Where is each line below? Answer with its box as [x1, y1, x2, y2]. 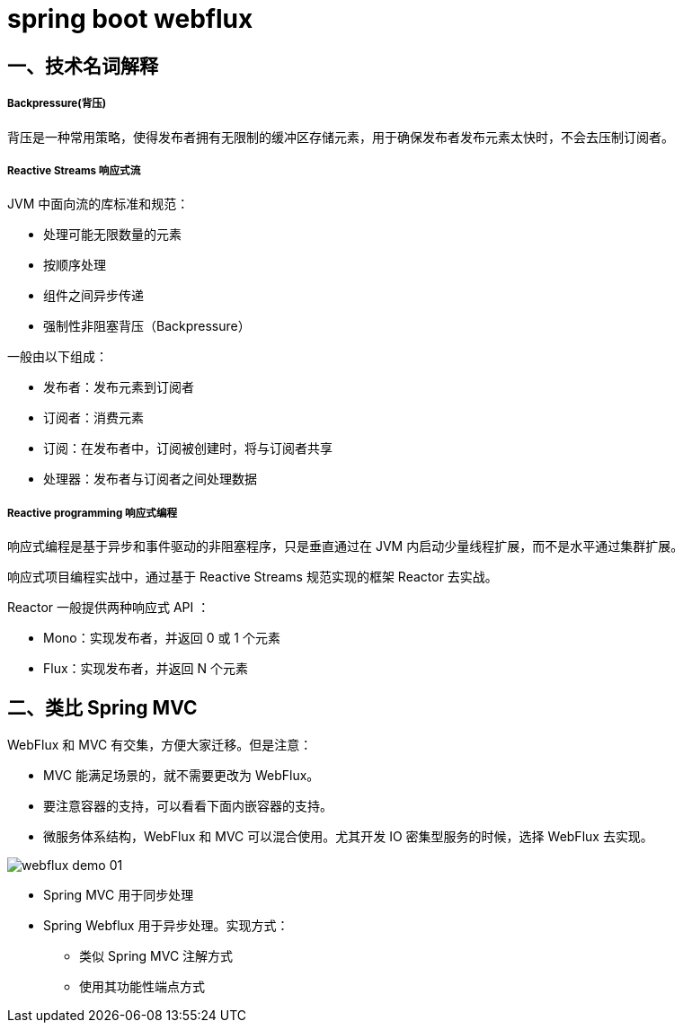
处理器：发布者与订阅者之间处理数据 [43, 471, 257, 487]
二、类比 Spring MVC [7, 696, 198, 719]
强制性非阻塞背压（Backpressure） [43, 318, 251, 334]
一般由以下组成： [7, 349, 108, 365]
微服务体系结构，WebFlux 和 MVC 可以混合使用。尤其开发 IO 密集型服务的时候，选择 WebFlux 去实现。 [43, 828, 653, 844]
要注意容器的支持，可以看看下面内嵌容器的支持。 [43, 797, 333, 813]
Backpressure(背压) [7, 97, 107, 111]
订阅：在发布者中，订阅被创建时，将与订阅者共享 [43, 440, 333, 457]
